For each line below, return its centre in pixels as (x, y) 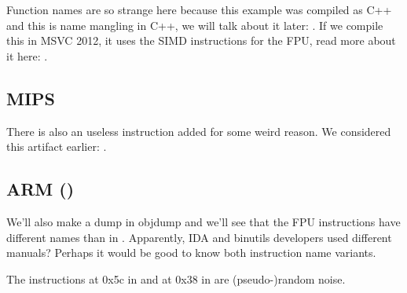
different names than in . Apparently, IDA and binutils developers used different (199, 237)
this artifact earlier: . (57, 146)
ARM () (40, 189)
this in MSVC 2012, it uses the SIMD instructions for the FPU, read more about (201, 40)
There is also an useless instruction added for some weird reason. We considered (199, 131)
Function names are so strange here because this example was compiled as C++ (199, 9)
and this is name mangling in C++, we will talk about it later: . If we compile (195, 25)
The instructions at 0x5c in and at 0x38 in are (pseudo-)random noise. (176, 278)
